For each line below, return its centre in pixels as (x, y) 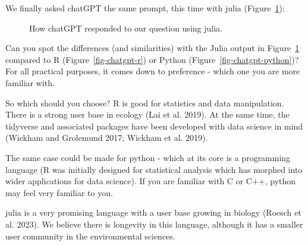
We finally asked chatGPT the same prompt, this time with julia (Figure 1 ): (145, 8)
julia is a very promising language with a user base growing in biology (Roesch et (153, 212)
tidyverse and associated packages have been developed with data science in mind (154, 126)
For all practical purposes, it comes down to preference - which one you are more (153, 71)
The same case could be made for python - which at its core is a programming (148, 157)
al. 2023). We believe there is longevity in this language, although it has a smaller (154, 224)
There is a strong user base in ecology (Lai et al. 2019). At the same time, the (147, 114)
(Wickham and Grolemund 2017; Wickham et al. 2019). (107, 138)
